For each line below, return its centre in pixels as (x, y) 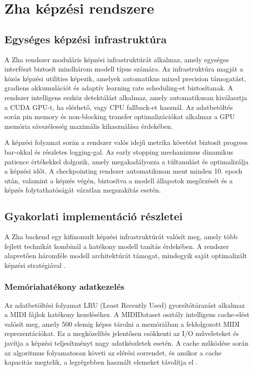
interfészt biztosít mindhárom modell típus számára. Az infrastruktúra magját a (124, 69)
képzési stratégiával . (35, 265)
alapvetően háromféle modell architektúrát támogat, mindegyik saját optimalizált (126, 255)
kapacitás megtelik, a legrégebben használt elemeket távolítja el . (101, 362)
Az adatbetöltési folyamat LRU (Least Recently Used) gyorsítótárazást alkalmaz (125, 305)
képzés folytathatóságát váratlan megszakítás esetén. (83, 190)
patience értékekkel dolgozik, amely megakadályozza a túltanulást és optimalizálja (126, 161)
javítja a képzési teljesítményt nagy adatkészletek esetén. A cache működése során (126, 343)
